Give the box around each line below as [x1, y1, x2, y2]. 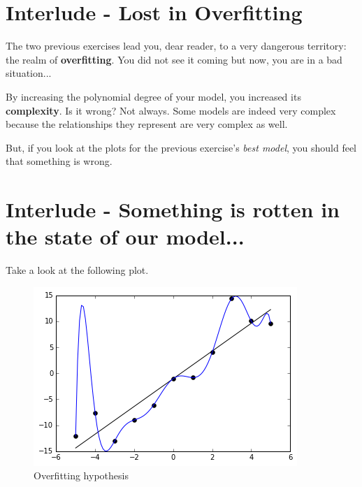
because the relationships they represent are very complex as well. [6, 117, 288, 131]
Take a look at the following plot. [6, 263, 149, 277]
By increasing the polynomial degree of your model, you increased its [6, 89, 301, 103]
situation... [6, 66, 52, 80]
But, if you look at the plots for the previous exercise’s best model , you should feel [6, 140, 356, 154]
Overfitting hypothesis [34, 468, 129, 483]
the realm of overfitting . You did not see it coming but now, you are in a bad [6, 52, 342, 66]
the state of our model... [6, 222, 245, 251]
